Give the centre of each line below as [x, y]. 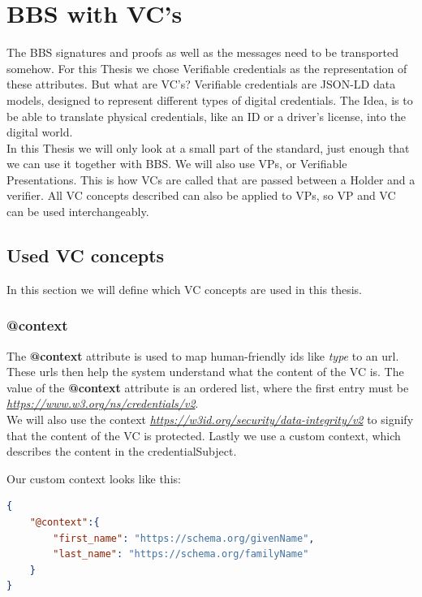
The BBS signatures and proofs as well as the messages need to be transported [203, 52]
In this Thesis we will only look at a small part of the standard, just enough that [208, 147]
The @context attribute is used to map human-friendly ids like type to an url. [203, 355]
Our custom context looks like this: [94, 478]
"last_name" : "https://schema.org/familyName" [181, 554]
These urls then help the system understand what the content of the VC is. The [205, 372]
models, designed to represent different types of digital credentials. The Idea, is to [210, 99]
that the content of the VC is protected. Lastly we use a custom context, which [204, 435]
